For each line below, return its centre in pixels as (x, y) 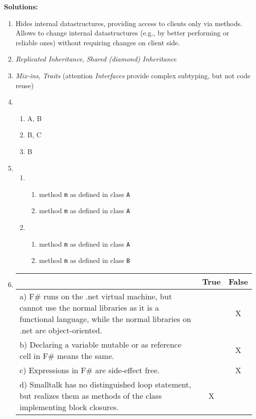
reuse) (25, 85)
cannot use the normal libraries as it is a (89, 307)
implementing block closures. (69, 407)
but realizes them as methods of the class (91, 395)
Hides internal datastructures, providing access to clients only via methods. (129, 23)
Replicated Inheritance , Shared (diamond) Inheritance (96, 59)
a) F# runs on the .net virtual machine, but (96, 296)
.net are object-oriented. (61, 330)
